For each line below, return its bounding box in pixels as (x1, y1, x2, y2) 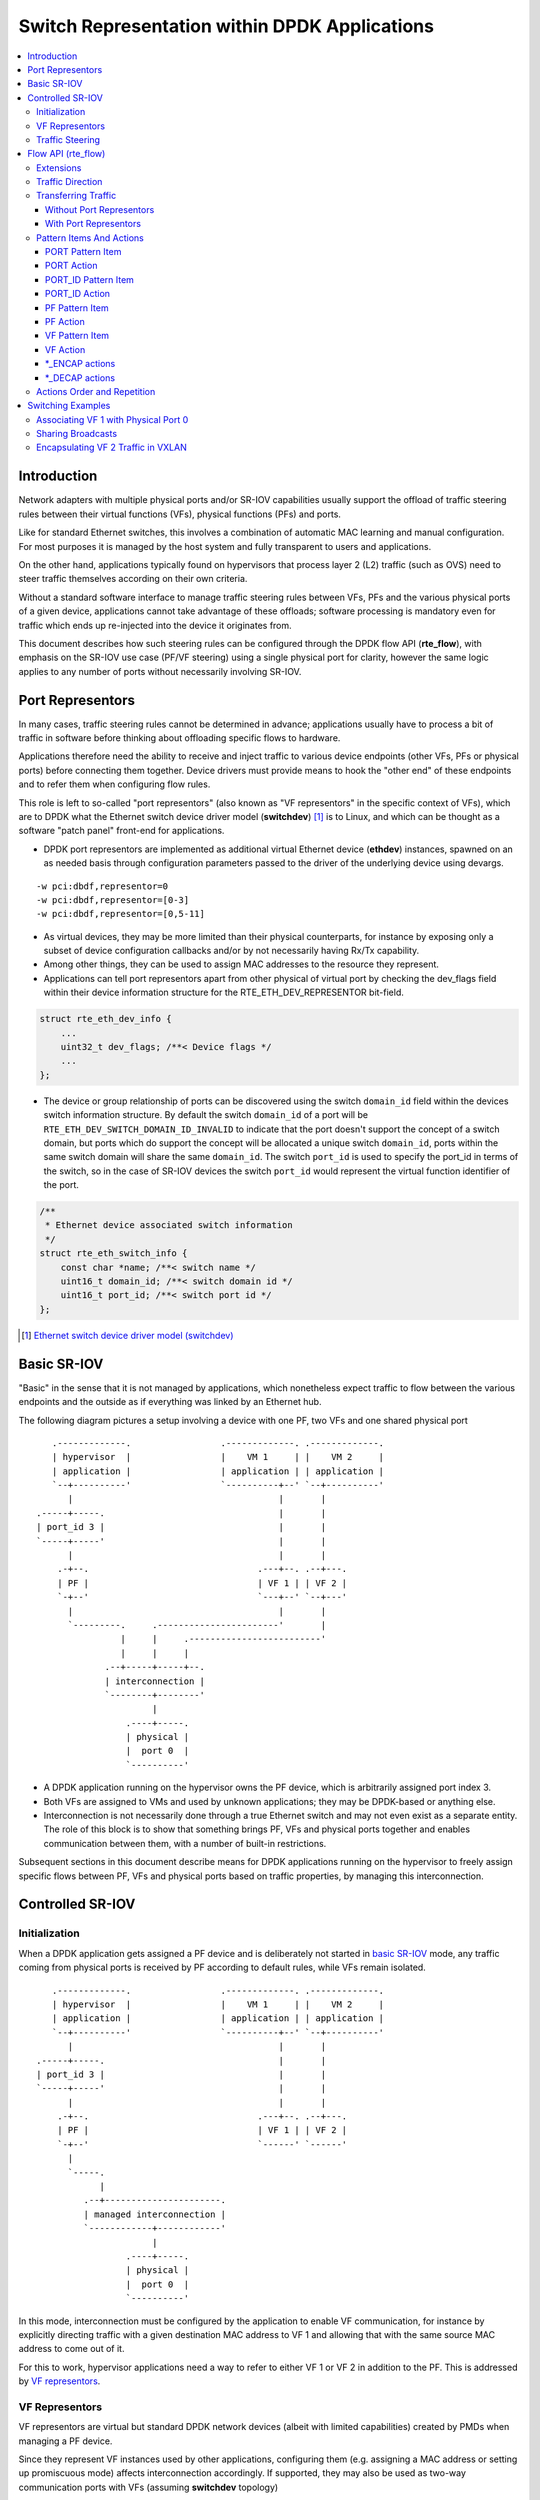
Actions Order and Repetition (36, 385, 156, 397)
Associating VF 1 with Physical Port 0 (36, 413, 189, 425)
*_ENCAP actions (45, 358, 116, 370)
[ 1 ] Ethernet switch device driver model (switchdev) (21, 1329, 234, 1341)
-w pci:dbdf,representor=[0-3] (36, 894, 190, 905)
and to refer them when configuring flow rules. (18, 778, 211, 790)
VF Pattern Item (45, 330, 110, 342)
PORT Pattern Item (45, 246, 122, 258)
